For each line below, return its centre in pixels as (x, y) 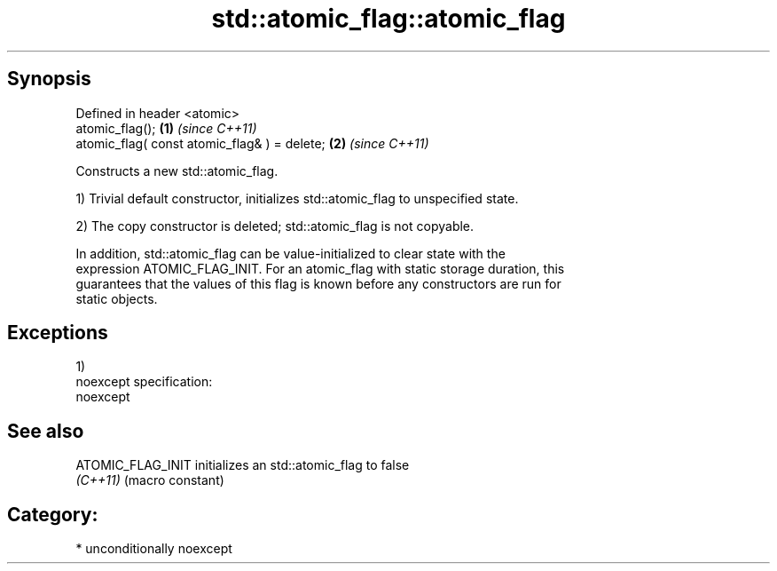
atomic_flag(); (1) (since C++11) (166, 128)
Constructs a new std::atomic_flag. (177, 171)
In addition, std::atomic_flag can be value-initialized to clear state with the (290, 253)
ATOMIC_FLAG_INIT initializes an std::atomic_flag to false (243, 465)
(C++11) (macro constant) (150, 480)
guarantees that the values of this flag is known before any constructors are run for (318, 283)
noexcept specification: (144, 382)
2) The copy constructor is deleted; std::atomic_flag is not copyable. (275, 226)
